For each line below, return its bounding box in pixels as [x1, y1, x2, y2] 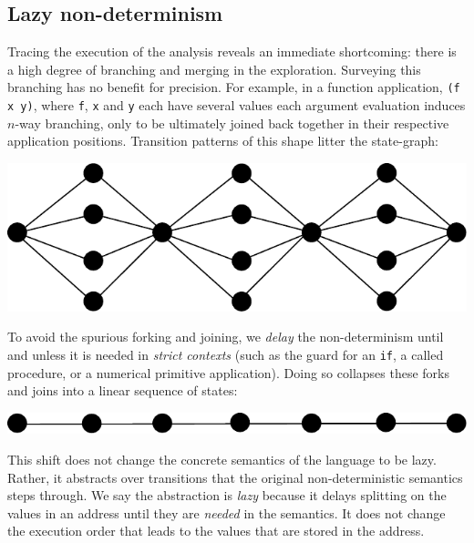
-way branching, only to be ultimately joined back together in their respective [15, 113, 449, 132]
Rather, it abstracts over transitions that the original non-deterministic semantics [7, 467, 463, 487]
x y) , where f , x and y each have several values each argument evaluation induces [7, 96, 466, 115]
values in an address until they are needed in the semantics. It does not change [7, 503, 446, 522]
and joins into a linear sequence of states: [7, 381, 238, 400]
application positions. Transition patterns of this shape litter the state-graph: [7, 131, 438, 150]
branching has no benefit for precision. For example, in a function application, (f [7, 77, 460, 97]
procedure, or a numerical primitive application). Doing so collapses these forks [7, 363, 449, 382]
